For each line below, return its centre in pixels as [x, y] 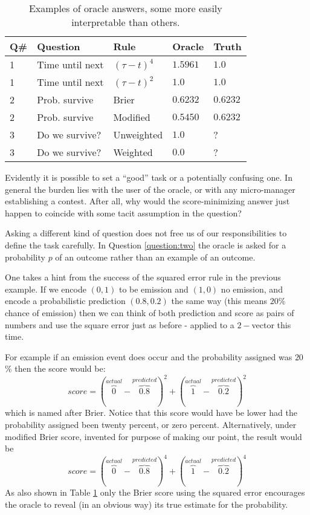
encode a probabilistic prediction [65, 301]
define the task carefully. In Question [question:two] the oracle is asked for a [146, 245]
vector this [271, 324]
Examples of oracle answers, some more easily [125, 8]
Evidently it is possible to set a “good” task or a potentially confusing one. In [149, 177]
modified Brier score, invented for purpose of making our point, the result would [153, 436]
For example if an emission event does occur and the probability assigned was [149, 356]
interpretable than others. [126, 22]
